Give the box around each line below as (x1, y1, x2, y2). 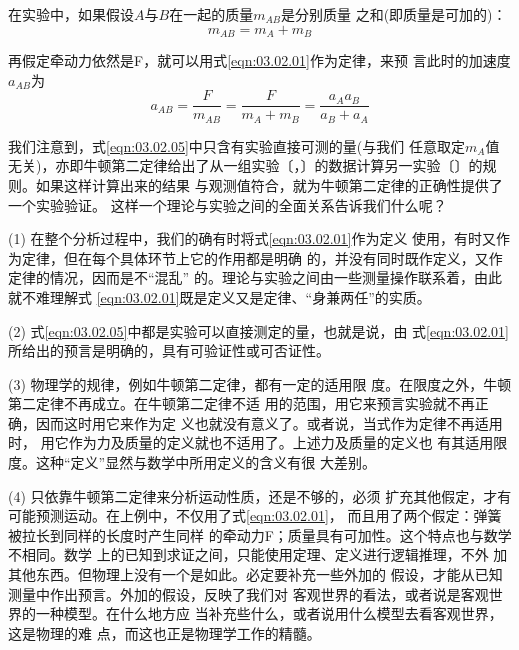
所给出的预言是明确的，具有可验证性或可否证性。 (8, 340, 330, 361)
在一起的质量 (169, 4, 254, 24)
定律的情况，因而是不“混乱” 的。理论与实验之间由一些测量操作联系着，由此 (8, 267, 502, 288)
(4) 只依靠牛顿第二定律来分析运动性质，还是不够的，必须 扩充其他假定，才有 (8, 485, 512, 506)
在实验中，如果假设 (8, 4, 134, 24)
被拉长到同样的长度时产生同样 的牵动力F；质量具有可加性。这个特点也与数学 (8, 524, 512, 545)
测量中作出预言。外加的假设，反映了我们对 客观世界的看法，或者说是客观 (8, 583, 489, 604)
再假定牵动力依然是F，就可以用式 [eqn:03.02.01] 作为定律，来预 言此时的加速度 (8, 50, 511, 71)
